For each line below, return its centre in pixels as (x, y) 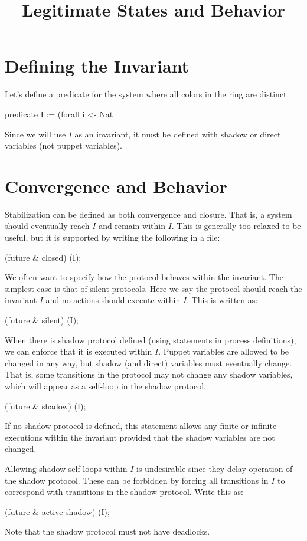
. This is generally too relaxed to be (236, 226)
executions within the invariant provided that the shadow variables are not (140, 437)
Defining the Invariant (97, 66)
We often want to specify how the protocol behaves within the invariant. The (144, 277)
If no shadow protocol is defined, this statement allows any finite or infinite (141, 426)
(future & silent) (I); (42, 319)
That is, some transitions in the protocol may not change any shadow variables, (149, 374)
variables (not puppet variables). (63, 145)
